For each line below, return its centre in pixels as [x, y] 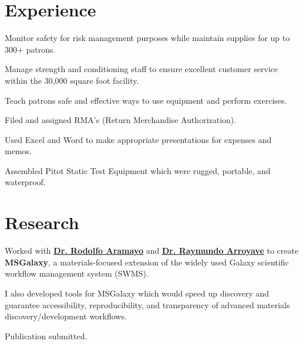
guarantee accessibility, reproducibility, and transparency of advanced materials [147, 304]
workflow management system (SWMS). [77, 273]
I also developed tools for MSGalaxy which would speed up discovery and [137, 293]
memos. [18, 151]
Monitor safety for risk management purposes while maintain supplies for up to [147, 38]
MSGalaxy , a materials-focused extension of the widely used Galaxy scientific [147, 262]
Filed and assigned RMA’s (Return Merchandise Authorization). [121, 120]
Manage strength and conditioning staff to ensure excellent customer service [142, 69]
